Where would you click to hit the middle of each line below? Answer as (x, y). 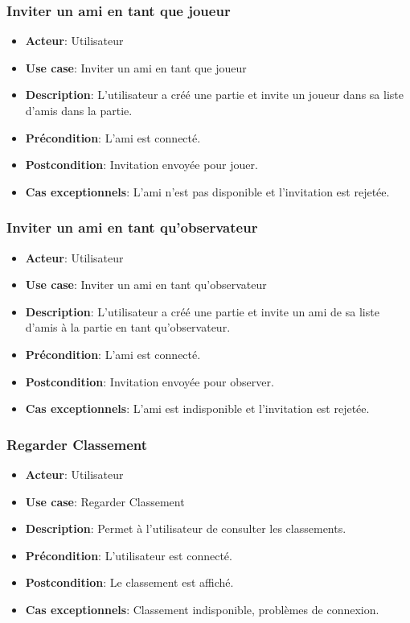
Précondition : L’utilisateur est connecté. (129, 555)
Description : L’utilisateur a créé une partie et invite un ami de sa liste (202, 311)
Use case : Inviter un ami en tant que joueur (136, 67)
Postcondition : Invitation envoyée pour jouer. (141, 165)
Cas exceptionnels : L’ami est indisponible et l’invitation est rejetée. (197, 408)
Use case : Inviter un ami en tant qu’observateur (146, 285)
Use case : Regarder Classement (105, 501)
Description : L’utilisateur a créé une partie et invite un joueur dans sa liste (214, 95)
